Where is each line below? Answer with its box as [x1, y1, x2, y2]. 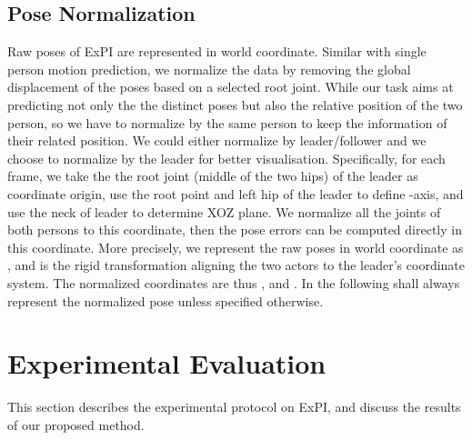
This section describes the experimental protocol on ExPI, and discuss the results [7, 397, 461, 416]
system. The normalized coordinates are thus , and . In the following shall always [7, 273, 460, 292]
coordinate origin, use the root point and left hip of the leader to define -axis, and [7, 184, 464, 203]
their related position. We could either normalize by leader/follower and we [7, 131, 427, 150]
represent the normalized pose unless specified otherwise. [7, 291, 324, 310]
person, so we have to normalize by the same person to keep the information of [7, 113, 447, 132]
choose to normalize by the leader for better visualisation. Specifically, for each [7, 148, 446, 167]
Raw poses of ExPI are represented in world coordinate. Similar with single [7, 42, 427, 61]
